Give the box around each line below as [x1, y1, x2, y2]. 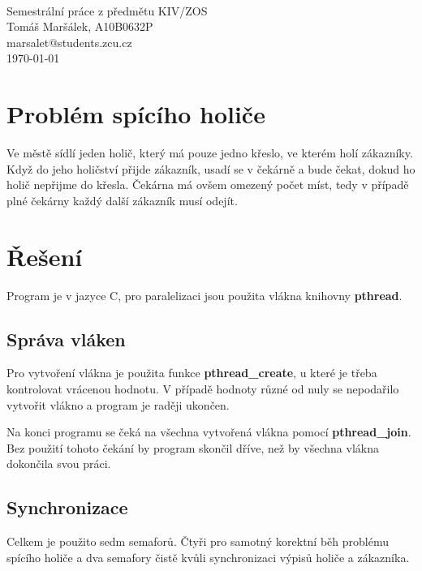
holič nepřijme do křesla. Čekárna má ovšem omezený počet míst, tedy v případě [6, 176, 409, 193]
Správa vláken [6, 326, 126, 351]
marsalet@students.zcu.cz [6, 33, 132, 50]
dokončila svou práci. [6, 455, 111, 472]
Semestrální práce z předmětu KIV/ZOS [6, 2, 208, 19]
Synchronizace [6, 495, 128, 520]
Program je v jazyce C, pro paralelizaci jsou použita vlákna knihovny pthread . [6, 286, 403, 303]
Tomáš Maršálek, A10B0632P [6, 18, 153, 35]
